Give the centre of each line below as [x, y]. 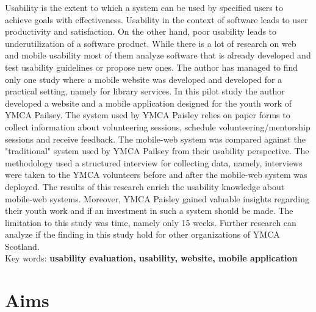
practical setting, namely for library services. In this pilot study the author [145, 91]
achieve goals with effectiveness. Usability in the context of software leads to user [156, 19]
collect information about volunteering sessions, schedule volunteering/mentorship [158, 126]
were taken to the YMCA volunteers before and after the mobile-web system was [156, 175]
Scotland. [22, 246]
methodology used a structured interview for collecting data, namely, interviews [154, 162]
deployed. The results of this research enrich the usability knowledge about [145, 186]
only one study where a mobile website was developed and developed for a [144, 79]
